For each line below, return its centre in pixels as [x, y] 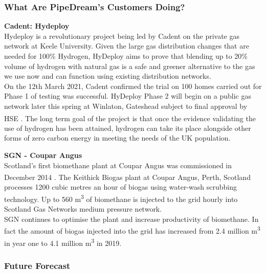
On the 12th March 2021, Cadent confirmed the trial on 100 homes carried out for [133, 86]
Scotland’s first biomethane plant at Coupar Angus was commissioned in [118, 165]
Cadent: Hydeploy [37, 26]
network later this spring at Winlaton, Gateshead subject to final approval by [126, 106]
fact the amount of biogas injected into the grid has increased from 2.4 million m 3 [132, 230]
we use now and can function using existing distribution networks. [108, 76]
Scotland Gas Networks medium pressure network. [83, 209]
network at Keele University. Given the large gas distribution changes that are [127, 46]
